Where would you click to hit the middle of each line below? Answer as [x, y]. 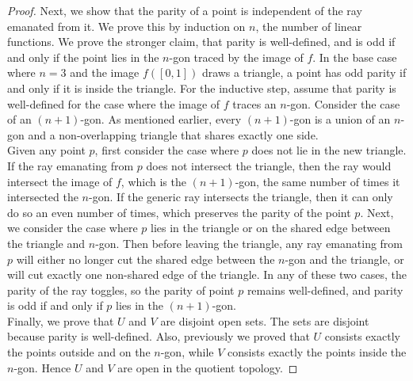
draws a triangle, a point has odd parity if [304, 72]
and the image [105, 72]
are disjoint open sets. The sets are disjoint [265, 320]
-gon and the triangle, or [344, 259]
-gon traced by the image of [236, 57]
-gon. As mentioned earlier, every [161, 119]
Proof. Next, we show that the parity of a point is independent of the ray [185, 10]
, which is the [153, 181]
